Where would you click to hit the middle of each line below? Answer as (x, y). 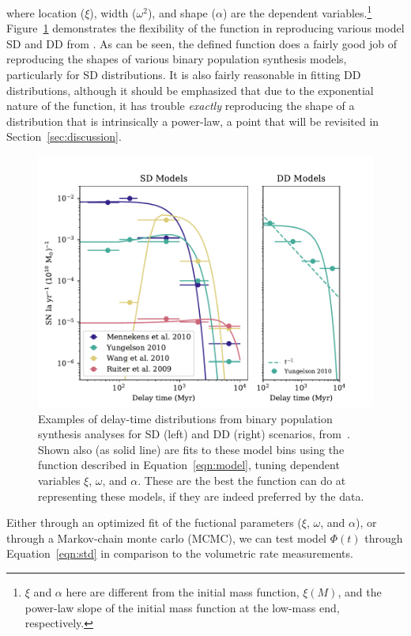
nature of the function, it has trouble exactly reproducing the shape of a (181, 106)
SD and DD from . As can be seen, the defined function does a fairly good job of (202, 43)
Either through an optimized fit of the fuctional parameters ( (154, 522)
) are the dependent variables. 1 (297, 11)
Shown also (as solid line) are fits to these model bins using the (191, 449)
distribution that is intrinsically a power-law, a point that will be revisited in (193, 121)
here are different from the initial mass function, (183, 591)
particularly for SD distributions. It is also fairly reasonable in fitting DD (184, 75)
